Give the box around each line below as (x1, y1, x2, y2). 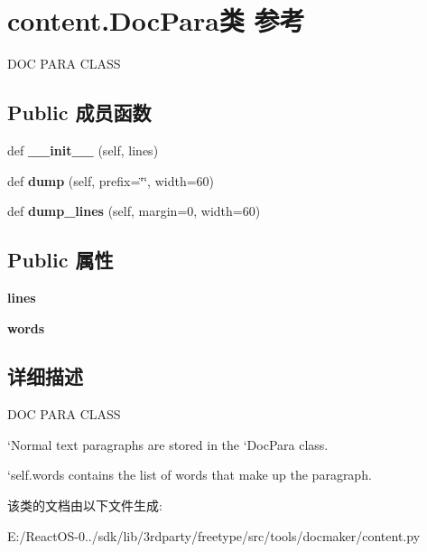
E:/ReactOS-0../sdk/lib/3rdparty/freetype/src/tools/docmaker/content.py (7, 526, 421, 545)
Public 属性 (7, 246, 114, 274)
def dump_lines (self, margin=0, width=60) (7, 201, 261, 220)
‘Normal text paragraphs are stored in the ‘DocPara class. (7, 435, 329, 454)
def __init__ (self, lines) (7, 140, 159, 159)
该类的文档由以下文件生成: (7, 496, 162, 515)
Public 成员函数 (7, 98, 152, 126)
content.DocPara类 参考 (7, 2, 305, 39)
